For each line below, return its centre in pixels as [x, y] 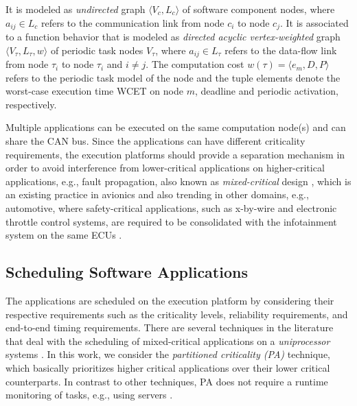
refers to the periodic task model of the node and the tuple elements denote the [173, 77]
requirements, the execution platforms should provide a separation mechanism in [175, 154]
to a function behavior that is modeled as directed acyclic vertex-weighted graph [173, 37]
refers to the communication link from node [133, 22]
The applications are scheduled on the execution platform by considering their [170, 301]
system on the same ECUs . [64, 235]
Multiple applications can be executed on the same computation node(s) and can [176, 127]
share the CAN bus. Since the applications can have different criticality [156, 141]
